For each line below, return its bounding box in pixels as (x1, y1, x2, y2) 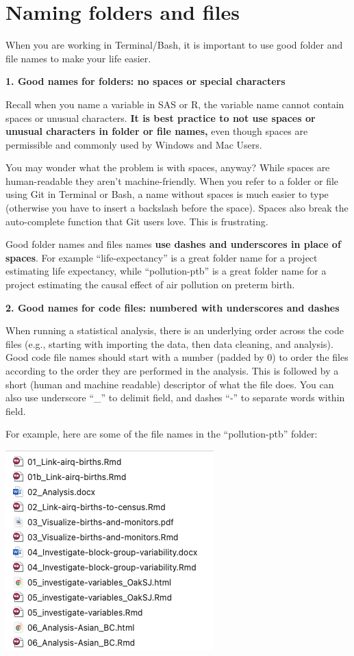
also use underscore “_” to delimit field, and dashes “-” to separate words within (5, 390, 345, 405)
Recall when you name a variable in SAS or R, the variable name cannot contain (5, 97, 344, 111)
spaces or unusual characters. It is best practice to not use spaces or (5, 110, 316, 125)
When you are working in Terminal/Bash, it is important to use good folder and (5, 38, 343, 52)
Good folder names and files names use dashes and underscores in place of (5, 237, 341, 251)
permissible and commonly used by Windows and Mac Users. (5, 137, 262, 151)
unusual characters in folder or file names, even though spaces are (5, 124, 308, 138)
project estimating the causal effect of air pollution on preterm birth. (5, 277, 295, 292)
